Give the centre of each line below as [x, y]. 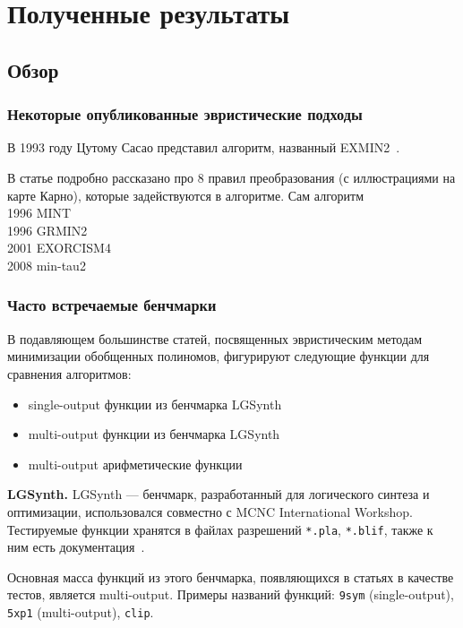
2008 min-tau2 [47, 265]
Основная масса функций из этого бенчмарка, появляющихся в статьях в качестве [231, 576]
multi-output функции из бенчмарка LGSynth [154, 434]
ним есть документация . [76, 547]
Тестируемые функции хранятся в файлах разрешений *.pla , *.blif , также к [220, 529]
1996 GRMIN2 [47, 230]
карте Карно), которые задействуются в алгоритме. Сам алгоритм [185, 195]
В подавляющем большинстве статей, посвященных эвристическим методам [215, 338]
